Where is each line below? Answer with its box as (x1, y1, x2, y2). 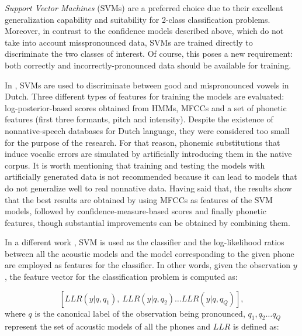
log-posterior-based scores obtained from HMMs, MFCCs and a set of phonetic (5, 101, 287, 114)
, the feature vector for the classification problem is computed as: (5, 270, 238, 283)
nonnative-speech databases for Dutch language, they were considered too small (5, 124, 290, 136)
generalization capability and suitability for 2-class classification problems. (5, 13, 270, 25)
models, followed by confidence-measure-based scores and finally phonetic (5, 205, 267, 217)
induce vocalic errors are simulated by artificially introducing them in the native (5, 148, 292, 160)
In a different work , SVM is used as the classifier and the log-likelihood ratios (5, 236, 284, 248)
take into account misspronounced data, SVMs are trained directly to (5, 36, 253, 48)
